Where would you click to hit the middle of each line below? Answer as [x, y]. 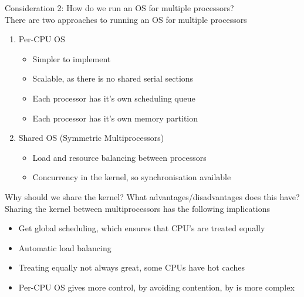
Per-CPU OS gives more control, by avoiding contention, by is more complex [156, 287]
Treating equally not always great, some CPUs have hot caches [131, 267]
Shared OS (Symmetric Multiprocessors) [91, 138]
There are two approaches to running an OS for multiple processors [126, 19]
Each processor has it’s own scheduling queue [114, 98]
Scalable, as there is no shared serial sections [113, 78]
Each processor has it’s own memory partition [115, 118]
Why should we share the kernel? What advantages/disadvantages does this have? [152, 196]
